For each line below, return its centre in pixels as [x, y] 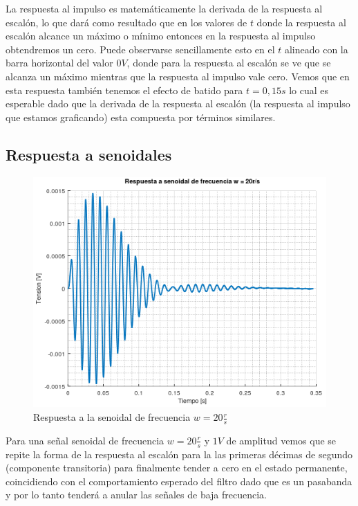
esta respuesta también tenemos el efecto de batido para [124, 90]
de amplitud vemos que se [281, 440]
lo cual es [309, 90]
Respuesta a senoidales [89, 154]
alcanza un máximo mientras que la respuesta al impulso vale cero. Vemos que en [178, 76]
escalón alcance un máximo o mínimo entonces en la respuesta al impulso [161, 36]
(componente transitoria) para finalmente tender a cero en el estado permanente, [177, 468]
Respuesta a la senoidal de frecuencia [112, 417]
